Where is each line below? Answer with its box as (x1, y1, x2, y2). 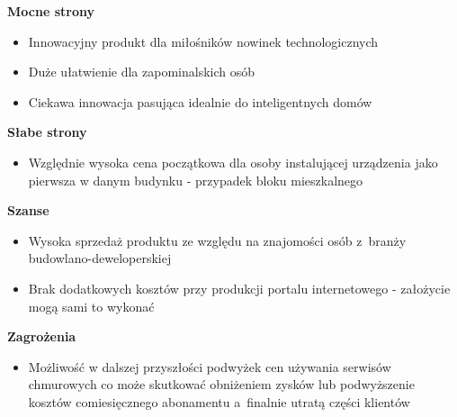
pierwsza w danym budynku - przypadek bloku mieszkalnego (28, 170, 363, 189)
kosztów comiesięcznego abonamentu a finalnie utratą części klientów (28, 392, 410, 411)
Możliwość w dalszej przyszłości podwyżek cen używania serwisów (28, 357, 391, 376)
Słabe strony (7, 122, 87, 141)
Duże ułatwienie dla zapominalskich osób (28, 62, 255, 81)
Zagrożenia (7, 327, 76, 346)
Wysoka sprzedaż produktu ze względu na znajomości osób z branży (28, 231, 407, 249)
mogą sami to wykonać (28, 296, 155, 315)
